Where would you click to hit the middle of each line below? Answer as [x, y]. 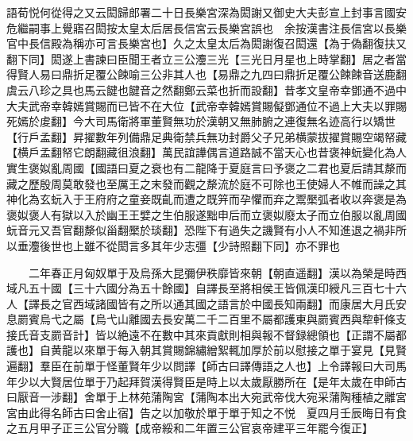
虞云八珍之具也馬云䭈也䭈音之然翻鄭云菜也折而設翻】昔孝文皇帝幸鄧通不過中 [206, 89]
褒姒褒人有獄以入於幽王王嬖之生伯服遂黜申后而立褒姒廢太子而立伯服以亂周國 [206, 214]
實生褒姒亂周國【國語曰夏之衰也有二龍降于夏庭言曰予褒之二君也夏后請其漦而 [206, 167]
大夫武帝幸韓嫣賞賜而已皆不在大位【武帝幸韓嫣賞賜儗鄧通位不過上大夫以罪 [201, 105]
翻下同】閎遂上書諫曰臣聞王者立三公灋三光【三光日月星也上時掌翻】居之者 [201, 58]
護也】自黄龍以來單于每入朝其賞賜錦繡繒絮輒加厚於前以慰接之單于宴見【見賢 [206, 350]
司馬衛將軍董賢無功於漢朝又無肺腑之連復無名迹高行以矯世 [245, 121]
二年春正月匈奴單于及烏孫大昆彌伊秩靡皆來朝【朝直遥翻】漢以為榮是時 [212, 272]
